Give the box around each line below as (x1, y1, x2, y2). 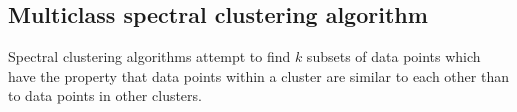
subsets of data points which (306, 46, 481, 67)
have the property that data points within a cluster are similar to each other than (8, 65, 509, 86)
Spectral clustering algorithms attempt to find (8, 46, 291, 67)
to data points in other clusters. (8, 85, 202, 106)
